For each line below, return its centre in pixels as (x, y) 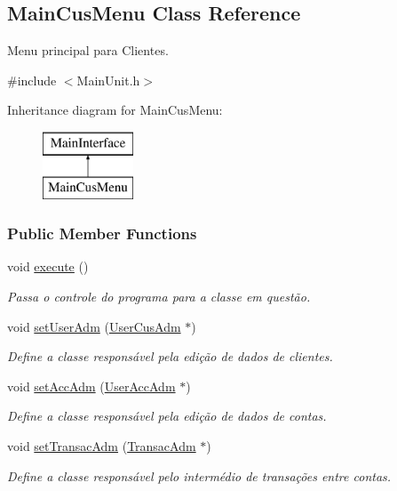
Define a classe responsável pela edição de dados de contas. (167, 416)
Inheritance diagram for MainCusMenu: (115, 110)
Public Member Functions (102, 233)
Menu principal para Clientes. (88, 50)
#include (32, 80)
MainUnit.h (108, 80)
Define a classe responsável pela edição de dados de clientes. (170, 356)
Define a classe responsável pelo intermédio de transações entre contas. (199, 475)
